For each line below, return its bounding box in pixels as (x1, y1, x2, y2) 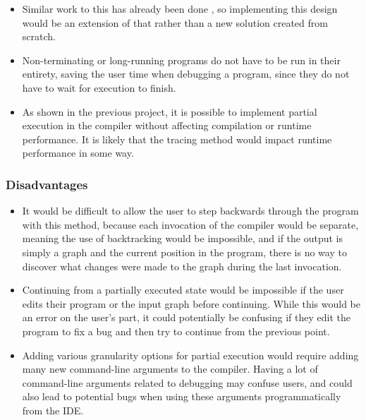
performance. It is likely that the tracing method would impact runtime (22, 131, 332, 146)
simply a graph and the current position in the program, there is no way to (22, 244, 347, 259)
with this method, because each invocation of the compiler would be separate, (22, 217, 359, 232)
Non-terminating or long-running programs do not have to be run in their (22, 52, 341, 67)
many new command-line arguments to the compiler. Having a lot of (22, 361, 318, 376)
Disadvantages (6, 175, 88, 193)
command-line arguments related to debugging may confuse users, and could (22, 375, 353, 390)
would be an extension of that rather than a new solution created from (22, 15, 328, 30)
